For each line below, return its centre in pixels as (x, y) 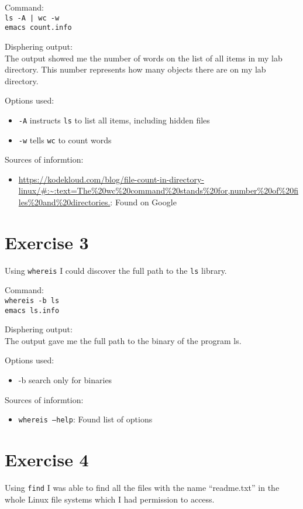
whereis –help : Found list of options (85, 419)
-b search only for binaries (65, 380)
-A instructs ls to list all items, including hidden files (114, 120)
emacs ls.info (32, 310)
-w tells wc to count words (65, 140)
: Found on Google (143, 202)
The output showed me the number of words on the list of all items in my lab (144, 58)
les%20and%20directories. (64, 202)
